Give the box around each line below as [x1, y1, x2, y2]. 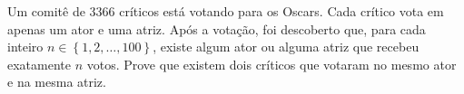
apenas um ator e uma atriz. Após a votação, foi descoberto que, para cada [7, 19, 426, 38]
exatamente [7, 54, 71, 73]
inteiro [7, 37, 44, 56]
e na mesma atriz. [7, 72, 106, 91]
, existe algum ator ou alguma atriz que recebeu [153, 37, 420, 56]
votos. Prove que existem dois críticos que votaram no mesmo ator [86, 54, 457, 73]
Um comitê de [7, 2, 85, 20]
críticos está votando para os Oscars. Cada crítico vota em [119, 2, 444, 20]
